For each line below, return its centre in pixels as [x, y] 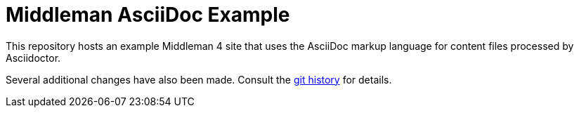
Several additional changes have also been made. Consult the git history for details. [199, 79]
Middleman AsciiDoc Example [148, 15]
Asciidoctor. [33, 58]
